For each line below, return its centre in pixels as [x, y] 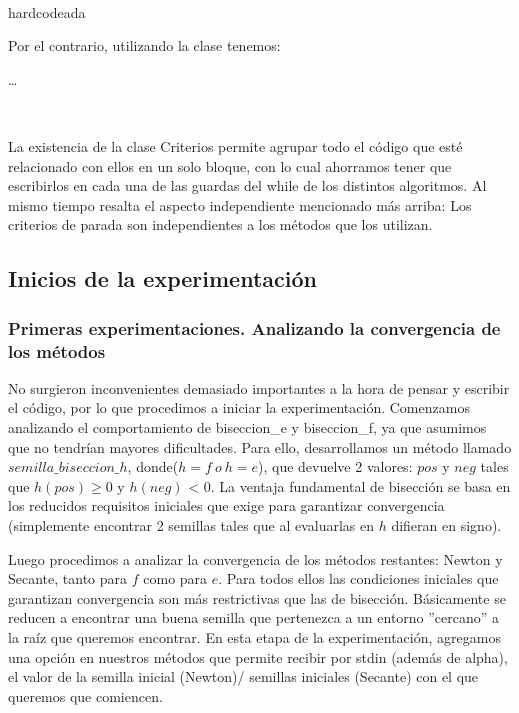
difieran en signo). [446, 525]
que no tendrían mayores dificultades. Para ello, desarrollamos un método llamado [260, 446]
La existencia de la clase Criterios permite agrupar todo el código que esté [235, 145]
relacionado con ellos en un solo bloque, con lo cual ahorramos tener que [230, 165]
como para [175, 578]
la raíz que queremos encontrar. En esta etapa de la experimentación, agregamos [254, 636]
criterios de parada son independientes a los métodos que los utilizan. [220, 224]
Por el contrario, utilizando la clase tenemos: [144, 45]
